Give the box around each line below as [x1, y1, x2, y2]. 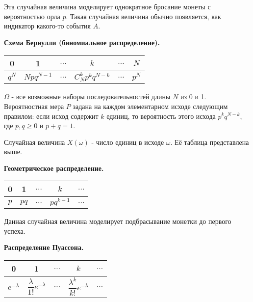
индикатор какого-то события [4, 21, 91, 31]
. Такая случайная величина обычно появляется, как [66, 11, 221, 21]
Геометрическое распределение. [4, 163, 104, 173]
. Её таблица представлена [170, 137, 249, 147]
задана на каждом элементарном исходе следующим [73, 101, 228, 111]
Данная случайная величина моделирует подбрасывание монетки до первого [4, 216, 231, 226]
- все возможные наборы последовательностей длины [11, 91, 171, 102]
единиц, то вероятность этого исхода [106, 110, 216, 121]
